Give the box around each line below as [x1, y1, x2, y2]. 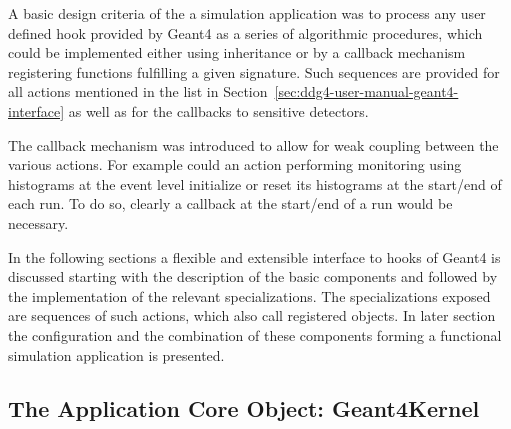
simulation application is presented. [8, 344, 225, 365]
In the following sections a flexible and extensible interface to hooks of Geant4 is [8, 246, 501, 267]
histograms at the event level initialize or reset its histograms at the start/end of [8, 173, 502, 194]
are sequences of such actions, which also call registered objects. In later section [8, 305, 496, 326]
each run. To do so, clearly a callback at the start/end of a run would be [8, 193, 453, 214]
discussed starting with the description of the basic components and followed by [8, 266, 498, 287]
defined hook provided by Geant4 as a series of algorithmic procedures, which [8, 22, 483, 43]
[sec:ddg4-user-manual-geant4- [274, 81, 459, 102]
